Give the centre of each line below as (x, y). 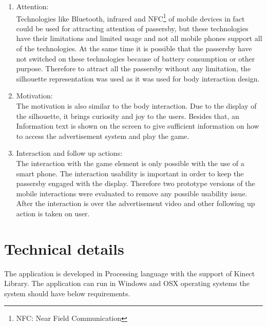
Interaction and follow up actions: (69, 153)
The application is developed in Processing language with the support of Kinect (130, 273)
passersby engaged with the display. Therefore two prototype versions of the (136, 183)
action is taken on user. (53, 213)
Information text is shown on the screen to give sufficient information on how (138, 126)
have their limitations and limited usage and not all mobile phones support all (139, 38)
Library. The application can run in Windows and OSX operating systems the (127, 283)
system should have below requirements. (67, 293)
